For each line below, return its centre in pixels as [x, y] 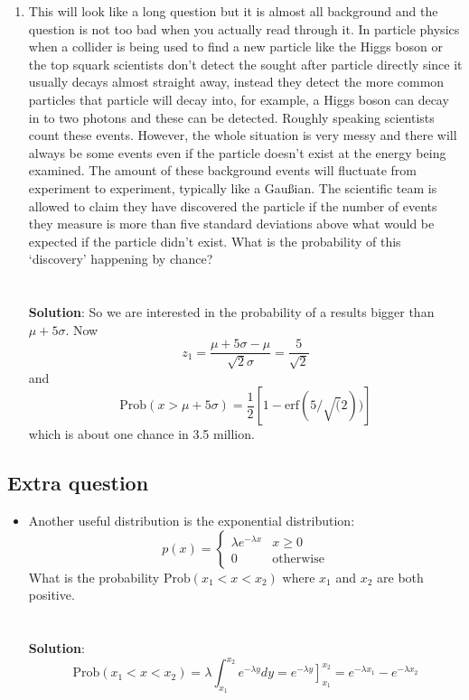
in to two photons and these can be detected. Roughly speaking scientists [231, 117]
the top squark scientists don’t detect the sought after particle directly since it [245, 64]
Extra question [78, 483]
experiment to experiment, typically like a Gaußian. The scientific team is [233, 187]
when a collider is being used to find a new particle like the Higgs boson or [235, 47]
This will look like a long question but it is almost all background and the [233, 11]
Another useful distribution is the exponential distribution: [192, 521]
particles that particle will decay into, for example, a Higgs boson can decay [239, 99]
